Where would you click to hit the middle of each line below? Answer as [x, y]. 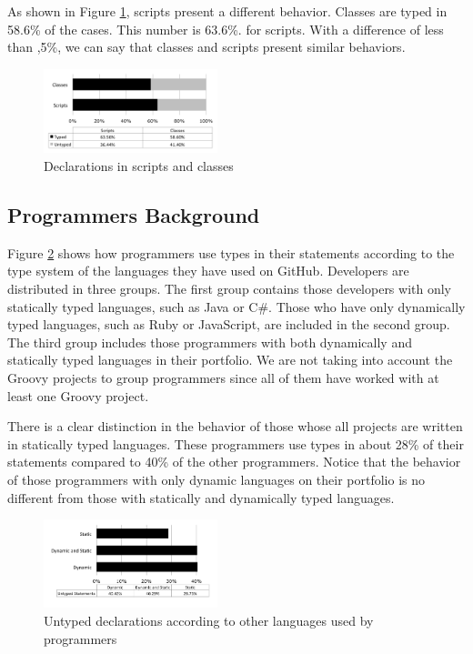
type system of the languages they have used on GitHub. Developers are [208, 271]
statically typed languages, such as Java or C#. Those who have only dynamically [236, 306]
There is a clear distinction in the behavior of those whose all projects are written [235, 426]
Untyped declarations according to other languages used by [209, 621]
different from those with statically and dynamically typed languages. [201, 497]
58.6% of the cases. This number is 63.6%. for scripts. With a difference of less [226, 29]
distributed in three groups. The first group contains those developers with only [230, 288]
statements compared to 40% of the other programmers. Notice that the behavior [234, 462]
